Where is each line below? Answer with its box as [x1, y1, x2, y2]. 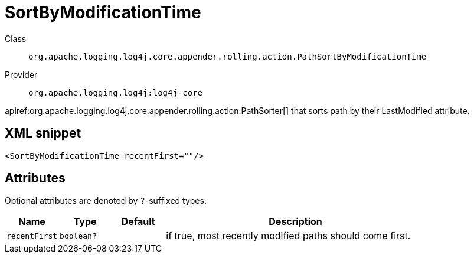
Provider [5, 69, 38, 80]
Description [269, 215, 322, 228]
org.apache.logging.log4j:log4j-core [28, 87, 203, 97]
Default [121, 215, 155, 228]
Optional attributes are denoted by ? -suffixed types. [5, 195, 207, 206]
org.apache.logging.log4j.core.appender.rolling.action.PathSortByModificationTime [28, 51, 427, 61]
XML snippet [5, 126, 81, 141]
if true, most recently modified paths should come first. [166, 230, 411, 242]
